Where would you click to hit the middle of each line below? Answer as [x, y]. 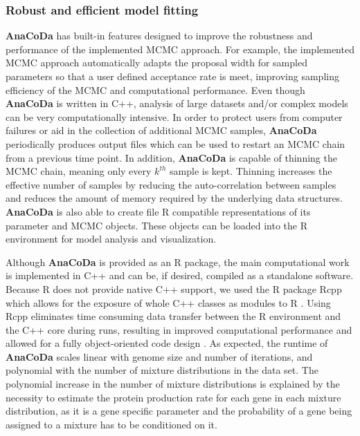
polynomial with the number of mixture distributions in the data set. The [162, 370]
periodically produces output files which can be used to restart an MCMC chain [175, 143]
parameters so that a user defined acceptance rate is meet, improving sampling [172, 76]
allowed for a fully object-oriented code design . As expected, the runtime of [167, 343]
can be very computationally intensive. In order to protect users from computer [174, 116]
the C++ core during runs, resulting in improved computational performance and [179, 329]
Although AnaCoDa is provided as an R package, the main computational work [178, 262]
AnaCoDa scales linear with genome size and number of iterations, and [159, 356]
